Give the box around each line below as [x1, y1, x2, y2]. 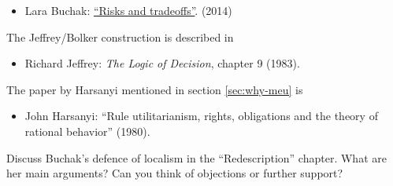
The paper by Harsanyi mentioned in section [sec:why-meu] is [6, 81, 303, 97]
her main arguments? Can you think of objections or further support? [6, 165, 343, 181]
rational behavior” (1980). [24, 122, 150, 139]
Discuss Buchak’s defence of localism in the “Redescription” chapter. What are [6, 149, 387, 166]
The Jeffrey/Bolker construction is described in [6, 28, 234, 45]
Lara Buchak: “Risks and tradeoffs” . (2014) [24, 2, 232, 18]
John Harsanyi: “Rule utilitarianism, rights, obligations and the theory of [24, 108, 378, 124]
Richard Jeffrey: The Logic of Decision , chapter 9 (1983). [24, 55, 300, 71]
